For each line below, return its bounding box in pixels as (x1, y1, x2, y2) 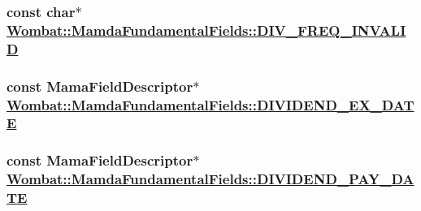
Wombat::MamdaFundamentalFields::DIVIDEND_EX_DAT (7, 94, 414, 114)
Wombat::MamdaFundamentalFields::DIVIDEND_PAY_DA (7, 169, 414, 189)
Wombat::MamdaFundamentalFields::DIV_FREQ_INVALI (7, 19, 406, 40)
